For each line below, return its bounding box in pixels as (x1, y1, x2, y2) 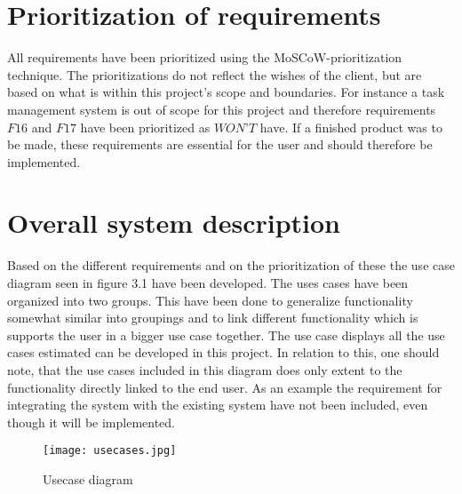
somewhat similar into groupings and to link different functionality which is (7, 308, 418, 327)
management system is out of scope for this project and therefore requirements (7, 100, 436, 118)
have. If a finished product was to (259, 117, 442, 136)
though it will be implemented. (7, 412, 176, 431)
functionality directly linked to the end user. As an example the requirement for (7, 378, 442, 396)
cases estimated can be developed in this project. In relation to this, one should (7, 343, 440, 362)
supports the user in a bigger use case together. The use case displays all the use (7, 325, 445, 344)
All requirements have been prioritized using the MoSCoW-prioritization (7, 48, 402, 67)
